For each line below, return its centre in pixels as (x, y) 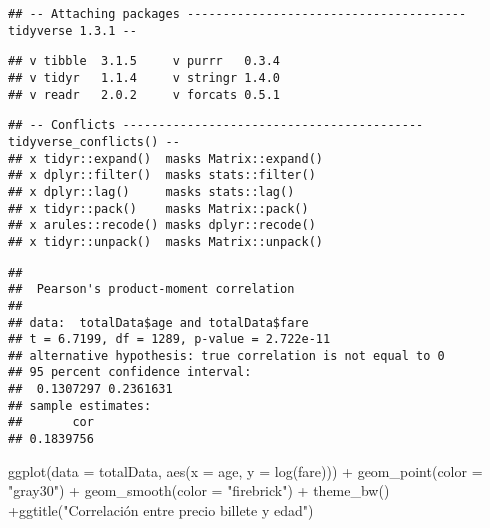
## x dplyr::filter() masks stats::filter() (162, 175)
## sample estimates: (80, 405)
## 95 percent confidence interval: (130, 372)
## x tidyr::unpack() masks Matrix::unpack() (165, 241)
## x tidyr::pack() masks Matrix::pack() (158, 208)
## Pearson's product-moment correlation (151, 289)
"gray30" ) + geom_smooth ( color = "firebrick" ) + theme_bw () (199, 490)
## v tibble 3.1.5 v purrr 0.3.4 (144, 61)
